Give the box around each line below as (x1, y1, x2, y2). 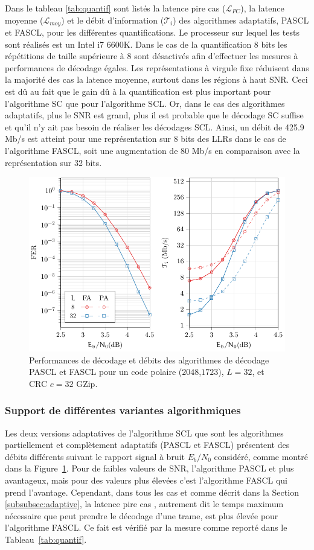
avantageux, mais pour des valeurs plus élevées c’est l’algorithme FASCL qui (5, 473, 287, 486)
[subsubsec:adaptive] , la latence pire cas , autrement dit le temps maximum (5, 497, 284, 510)
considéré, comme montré (214, 450, 308, 462)
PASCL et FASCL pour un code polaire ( (29, 365, 182, 378)
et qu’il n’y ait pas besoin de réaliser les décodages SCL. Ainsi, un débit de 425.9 (5, 120, 304, 133)
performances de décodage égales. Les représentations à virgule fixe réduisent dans (5, 61, 309, 74)
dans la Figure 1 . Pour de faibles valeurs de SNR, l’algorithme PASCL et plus (5, 462, 294, 475)
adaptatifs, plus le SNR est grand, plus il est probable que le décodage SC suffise (5, 109, 304, 121)
